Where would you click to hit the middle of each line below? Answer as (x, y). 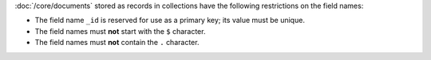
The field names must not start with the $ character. (120, 31)
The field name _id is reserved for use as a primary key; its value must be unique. (170, 21)
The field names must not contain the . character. (117, 43)
